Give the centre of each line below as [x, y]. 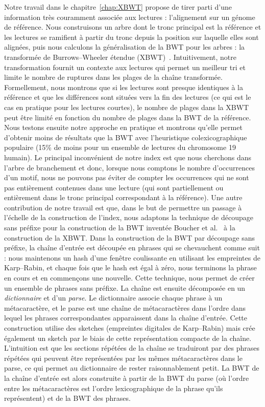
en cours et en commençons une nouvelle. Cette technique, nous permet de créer [129, 278]
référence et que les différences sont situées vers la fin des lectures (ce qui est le [128, 97]
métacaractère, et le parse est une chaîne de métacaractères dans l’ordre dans [125, 307]
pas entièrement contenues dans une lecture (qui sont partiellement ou [114, 187]
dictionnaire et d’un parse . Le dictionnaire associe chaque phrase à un [113, 298]
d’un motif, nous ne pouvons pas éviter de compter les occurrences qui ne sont [127, 177]
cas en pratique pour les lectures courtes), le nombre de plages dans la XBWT [127, 107]
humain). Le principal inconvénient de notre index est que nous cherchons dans [128, 157]
